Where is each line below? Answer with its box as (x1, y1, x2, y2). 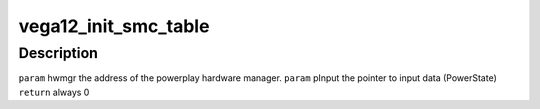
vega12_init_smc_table (18, 15, 210, 37)
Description (18, 44, 99, 62)
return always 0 (18, 86, 90, 98)
